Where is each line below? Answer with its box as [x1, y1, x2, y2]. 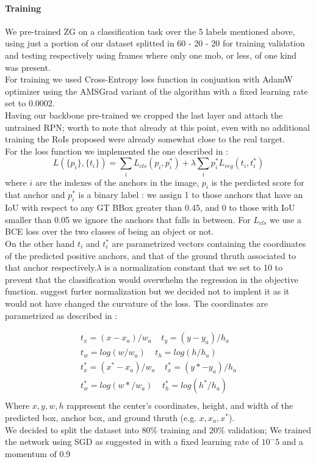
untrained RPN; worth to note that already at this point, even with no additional [5, 120, 310, 133]
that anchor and [5, 188, 65, 201]
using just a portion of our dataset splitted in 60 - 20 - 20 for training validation [5, 37, 305, 50]
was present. [5, 61, 51, 73]
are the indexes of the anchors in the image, [35, 175, 199, 188]
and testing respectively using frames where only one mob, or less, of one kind [5, 48, 297, 61]
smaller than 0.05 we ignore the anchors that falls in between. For [5, 213, 251, 226]
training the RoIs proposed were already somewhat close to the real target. [5, 133, 285, 145]
